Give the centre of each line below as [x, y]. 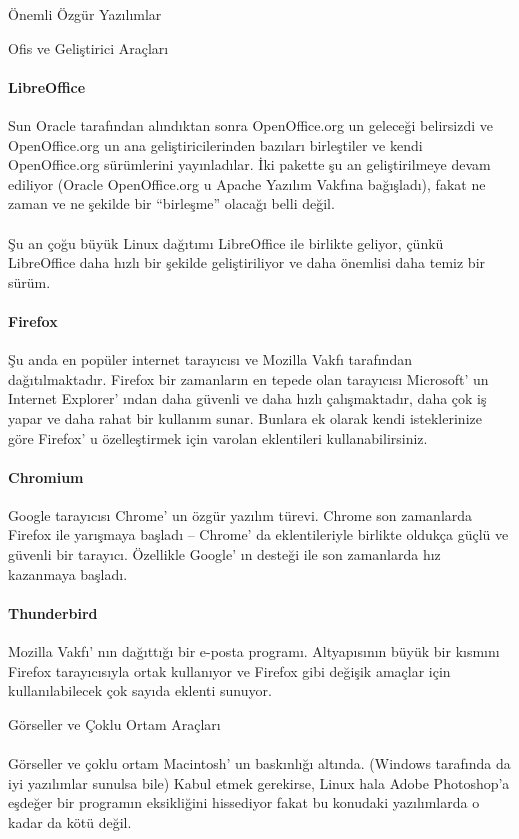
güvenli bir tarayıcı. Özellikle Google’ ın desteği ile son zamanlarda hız [224, 554]
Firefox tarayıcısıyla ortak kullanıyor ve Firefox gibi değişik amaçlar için [229, 670]
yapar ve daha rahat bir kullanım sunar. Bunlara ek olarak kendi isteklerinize [245, 417]
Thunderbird [53, 612]
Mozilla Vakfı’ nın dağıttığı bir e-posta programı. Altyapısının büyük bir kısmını [254, 651]
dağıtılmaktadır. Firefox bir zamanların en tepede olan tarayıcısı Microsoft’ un [248, 378]
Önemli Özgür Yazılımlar [85, 14]
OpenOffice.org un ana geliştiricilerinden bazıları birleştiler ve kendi [215, 144]
